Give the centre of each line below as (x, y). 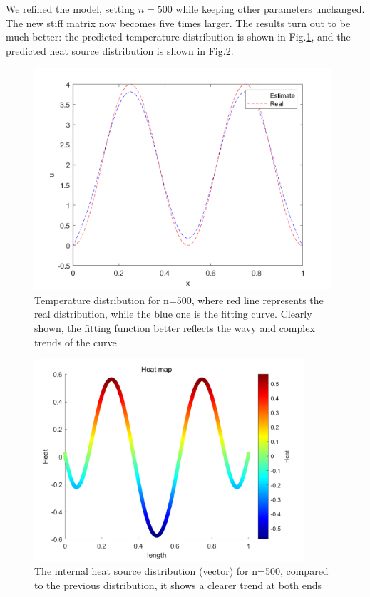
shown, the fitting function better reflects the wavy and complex (175, 327)
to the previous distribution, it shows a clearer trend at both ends (178, 585)
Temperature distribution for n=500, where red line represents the (179, 300)
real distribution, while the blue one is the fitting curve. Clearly (173, 314)
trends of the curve (76, 342)
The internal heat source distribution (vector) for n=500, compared (181, 571)
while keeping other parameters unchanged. (270, 9)
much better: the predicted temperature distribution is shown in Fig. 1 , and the (178, 37)
